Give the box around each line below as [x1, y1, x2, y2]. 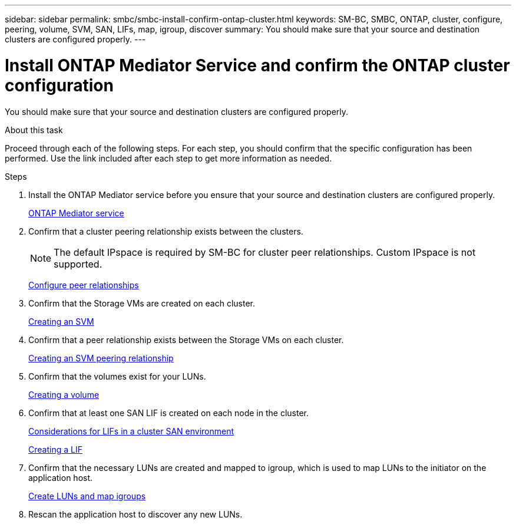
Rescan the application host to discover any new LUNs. [28, 509, 243, 519]
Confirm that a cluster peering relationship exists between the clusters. [28, 226, 303, 236]
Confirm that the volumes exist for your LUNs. [28, 371, 206, 381]
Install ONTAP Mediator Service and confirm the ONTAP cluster [5, 55, 510, 75]
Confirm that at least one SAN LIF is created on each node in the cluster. [28, 407, 309, 418]
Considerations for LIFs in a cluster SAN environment [28, 426, 234, 436]
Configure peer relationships [28, 279, 139, 290]
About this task [5, 124, 63, 135]
